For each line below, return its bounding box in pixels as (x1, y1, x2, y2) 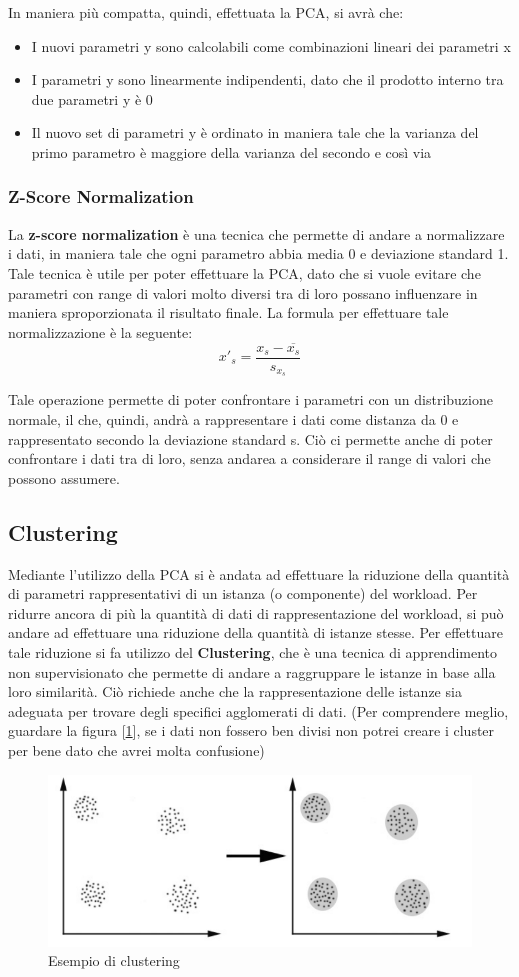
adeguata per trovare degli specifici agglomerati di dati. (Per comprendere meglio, (8, 700, 509, 721)
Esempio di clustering (48, 950, 180, 971)
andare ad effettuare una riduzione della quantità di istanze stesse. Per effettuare (8, 622, 503, 643)
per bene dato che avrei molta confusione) (8, 740, 265, 760)
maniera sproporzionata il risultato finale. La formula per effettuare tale (8, 302, 449, 323)
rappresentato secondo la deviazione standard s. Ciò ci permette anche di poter (8, 428, 493, 449)
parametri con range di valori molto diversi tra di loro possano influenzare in (8, 282, 478, 303)
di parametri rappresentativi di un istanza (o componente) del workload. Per (8, 583, 478, 604)
